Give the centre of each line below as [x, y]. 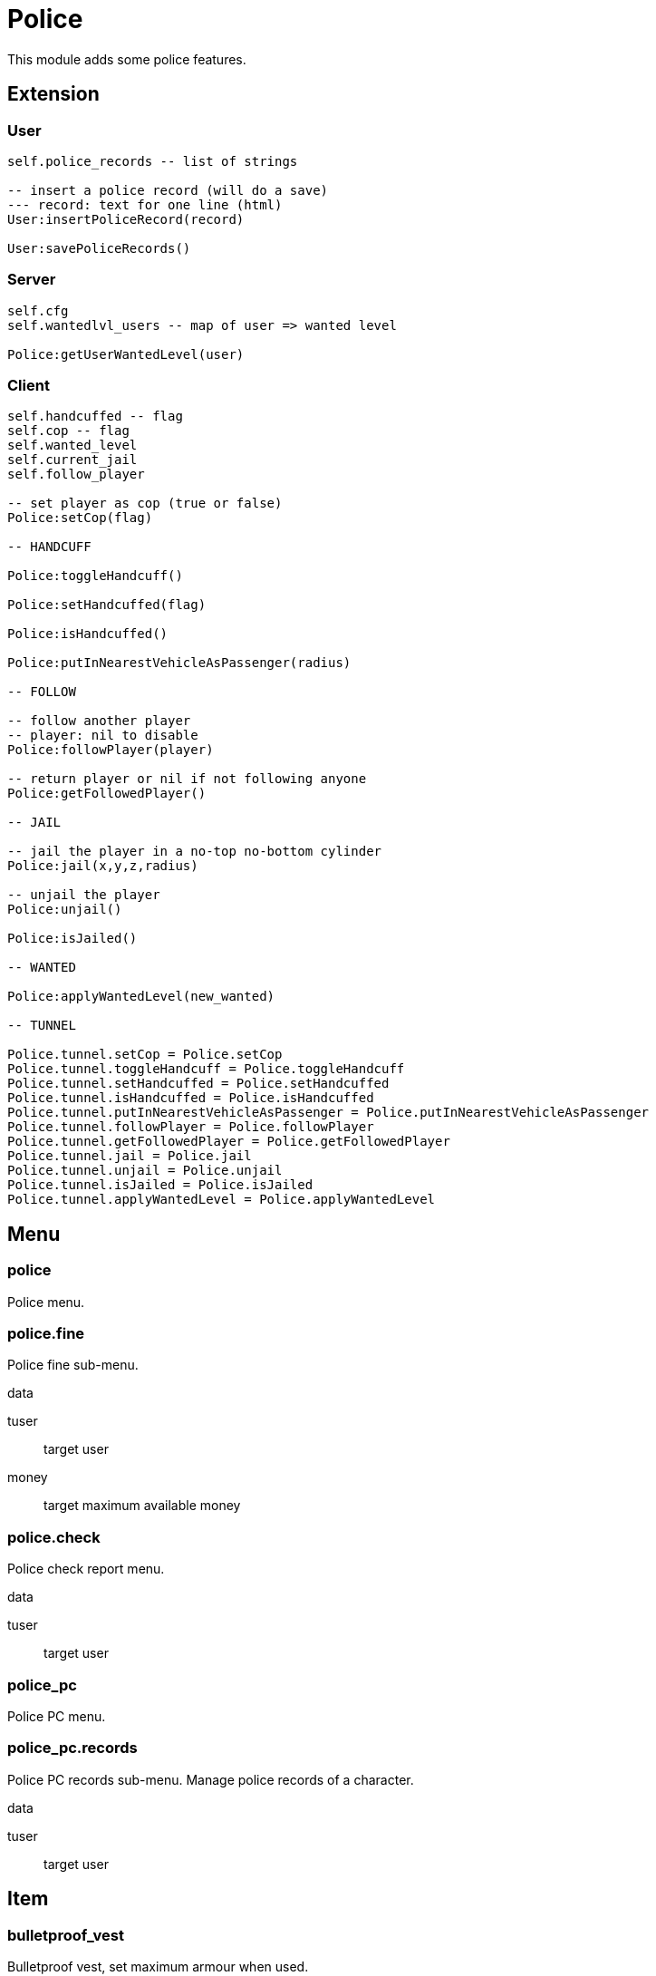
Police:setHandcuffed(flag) [107, 605]
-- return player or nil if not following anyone [187, 779]
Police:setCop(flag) [80, 518]
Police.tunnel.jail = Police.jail [130, 1156]
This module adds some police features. [127, 59]
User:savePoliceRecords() [99, 248]
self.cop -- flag [68, 431]
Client [29, 386]
